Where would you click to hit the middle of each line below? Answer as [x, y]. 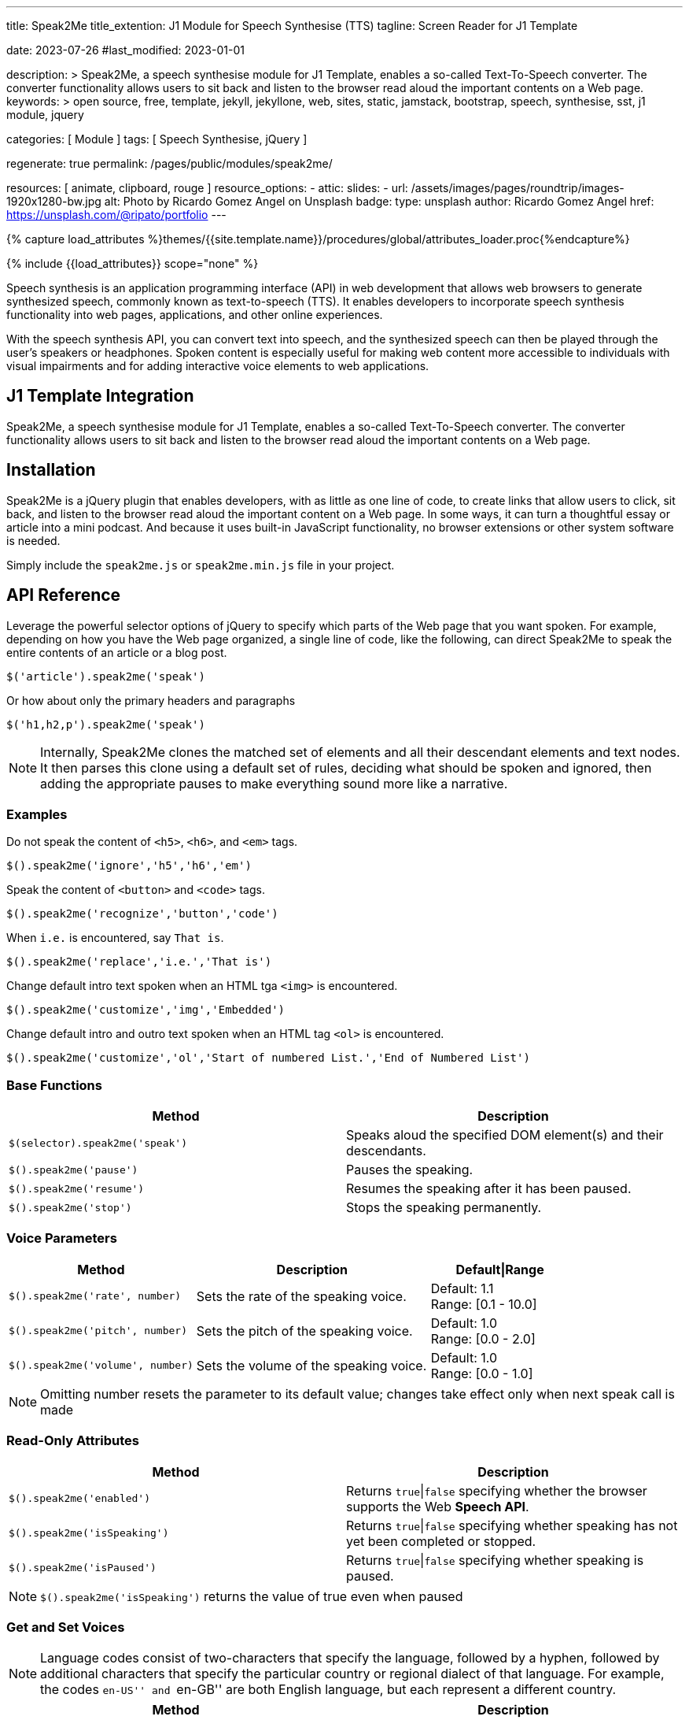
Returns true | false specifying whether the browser [497, 1490]
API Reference [64, 595]
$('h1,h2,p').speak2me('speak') [106, 724]
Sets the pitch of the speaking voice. [304, 1331]
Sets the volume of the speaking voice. [311, 1365]
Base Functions [54, 1085]
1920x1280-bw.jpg [54, 201]
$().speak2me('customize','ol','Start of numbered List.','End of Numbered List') [268, 1058]
